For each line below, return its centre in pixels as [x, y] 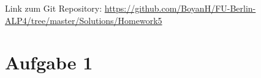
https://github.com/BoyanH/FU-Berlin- [180, 8]
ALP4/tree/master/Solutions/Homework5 [84, 20]
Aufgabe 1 [49, 62]
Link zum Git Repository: [54, 8]
